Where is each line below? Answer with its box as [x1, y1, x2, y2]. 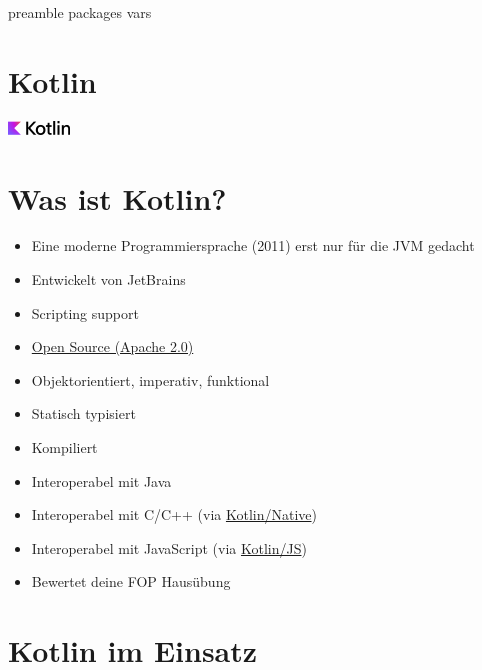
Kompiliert [31, 437, 98, 457]
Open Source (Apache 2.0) [31, 336, 194, 357]
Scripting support [31, 302, 139, 323]
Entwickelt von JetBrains [31, 269, 186, 290]
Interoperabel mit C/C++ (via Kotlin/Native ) [31, 504, 317, 525]
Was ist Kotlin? [8, 177, 227, 218]
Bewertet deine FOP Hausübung [31, 571, 231, 592]
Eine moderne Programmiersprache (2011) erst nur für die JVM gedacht [31, 235, 475, 256]
